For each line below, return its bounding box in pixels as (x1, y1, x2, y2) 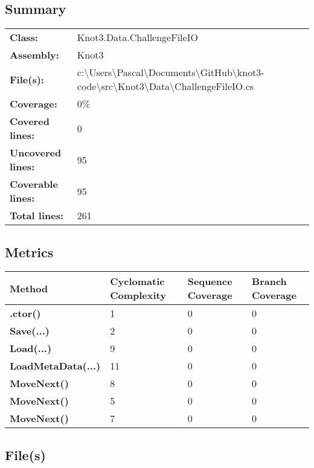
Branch (252, 274, 287, 289)
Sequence (187, 274, 232, 289)
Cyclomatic (110, 274, 165, 289)
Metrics (5, 242, 54, 261)
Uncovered (10, 146, 62, 160)
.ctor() (10, 306, 41, 321)
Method (10, 281, 48, 295)
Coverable (10, 177, 58, 191)
